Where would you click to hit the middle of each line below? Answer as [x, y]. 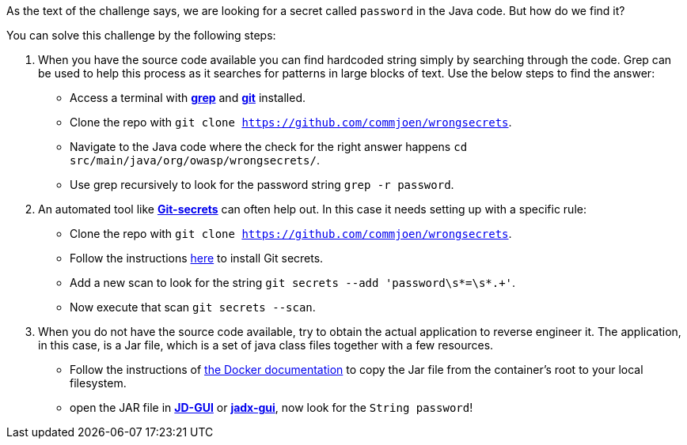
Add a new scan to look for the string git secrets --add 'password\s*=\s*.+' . [293, 283]
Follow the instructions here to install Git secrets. [197, 258]
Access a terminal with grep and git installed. [188, 98]
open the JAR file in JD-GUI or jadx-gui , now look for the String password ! [271, 407]
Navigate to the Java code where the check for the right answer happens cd [269, 147]
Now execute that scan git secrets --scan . [193, 307]
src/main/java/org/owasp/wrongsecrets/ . [195, 160]
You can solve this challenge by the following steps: [141, 35]
